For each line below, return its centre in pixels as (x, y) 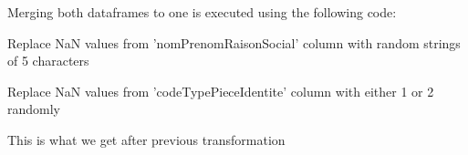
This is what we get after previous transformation (146, 139)
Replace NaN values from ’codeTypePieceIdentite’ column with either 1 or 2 (221, 91)
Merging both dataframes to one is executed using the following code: (202, 12)
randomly (34, 109)
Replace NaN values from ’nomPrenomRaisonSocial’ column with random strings (234, 42)
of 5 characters (48, 61)
